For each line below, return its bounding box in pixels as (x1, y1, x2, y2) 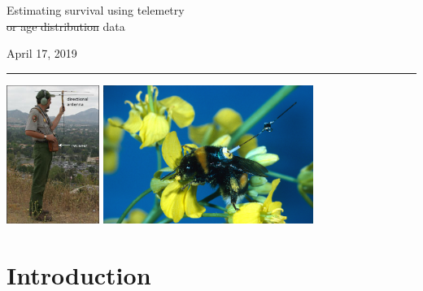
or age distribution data (7, 17, 125, 34)
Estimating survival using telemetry (7, 2, 185, 18)
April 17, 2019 (7, 45, 77, 62)
